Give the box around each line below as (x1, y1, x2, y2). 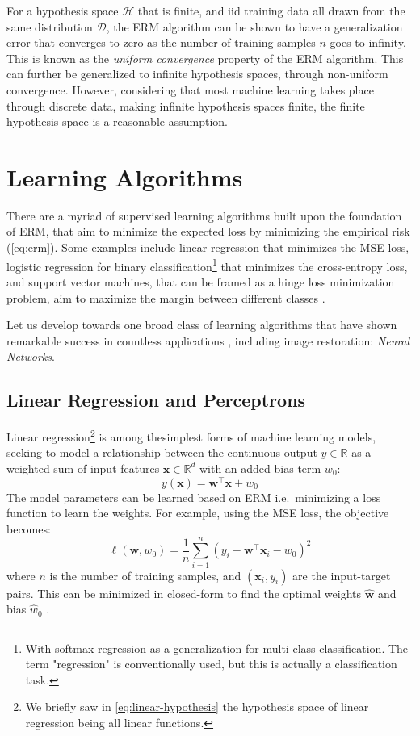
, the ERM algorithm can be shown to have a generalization (106, 18, 403, 35)
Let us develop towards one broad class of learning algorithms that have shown (6, 316, 397, 333)
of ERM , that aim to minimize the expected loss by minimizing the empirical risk (6, 223, 410, 240)
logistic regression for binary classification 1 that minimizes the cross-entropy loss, (6, 255, 408, 274)
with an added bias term (199, 459, 321, 476)
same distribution (6, 18, 93, 35)
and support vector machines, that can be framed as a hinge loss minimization (6, 273, 395, 290)
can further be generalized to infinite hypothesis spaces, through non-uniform (6, 65, 388, 82)
